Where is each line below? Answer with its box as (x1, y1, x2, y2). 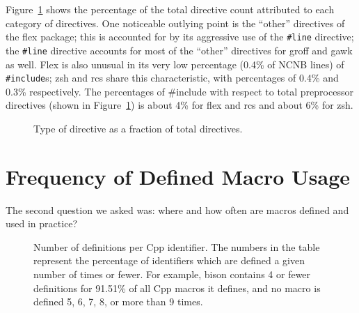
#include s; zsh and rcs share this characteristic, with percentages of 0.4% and (6, 70, 339, 85)
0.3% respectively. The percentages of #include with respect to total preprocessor (6, 84, 353, 98)
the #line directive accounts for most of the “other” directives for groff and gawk (6, 43, 353, 57)
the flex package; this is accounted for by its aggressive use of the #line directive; (6, 29, 354, 44)
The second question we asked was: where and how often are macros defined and (6, 202, 349, 217)
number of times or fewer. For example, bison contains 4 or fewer (33, 267, 311, 282)
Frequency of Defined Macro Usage (6, 162, 351, 190)
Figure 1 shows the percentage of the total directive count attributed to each (6, 2, 335, 16)
